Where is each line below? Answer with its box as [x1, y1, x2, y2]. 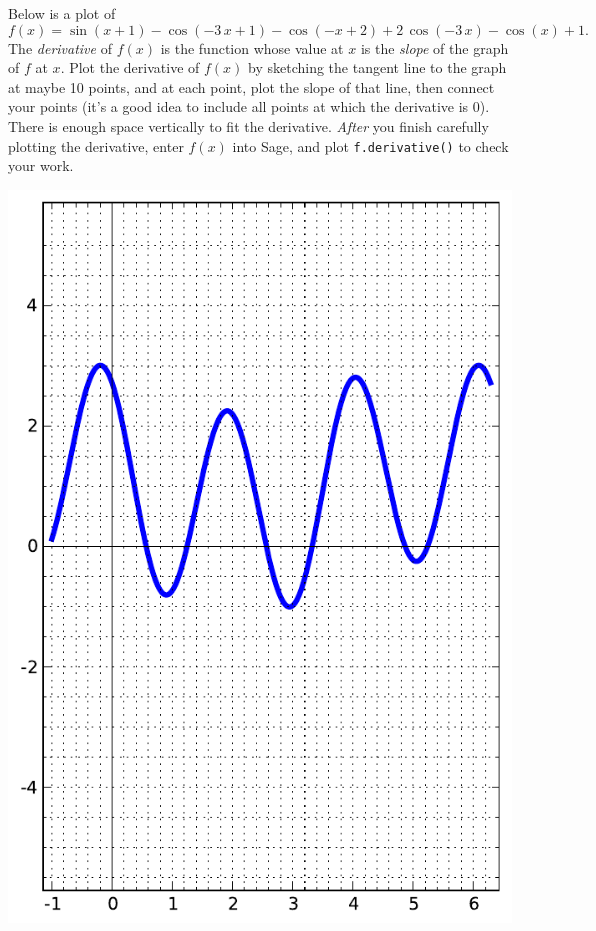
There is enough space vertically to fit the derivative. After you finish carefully [8, 115, 489, 136]
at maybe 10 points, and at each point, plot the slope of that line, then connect [8, 76, 495, 97]
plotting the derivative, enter [8, 135, 184, 156]
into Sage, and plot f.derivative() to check [232, 135, 509, 156]
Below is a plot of [8, 3, 116, 23]
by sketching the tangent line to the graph [248, 57, 507, 78]
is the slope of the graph [360, 37, 509, 58]
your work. [8, 155, 74, 176]
